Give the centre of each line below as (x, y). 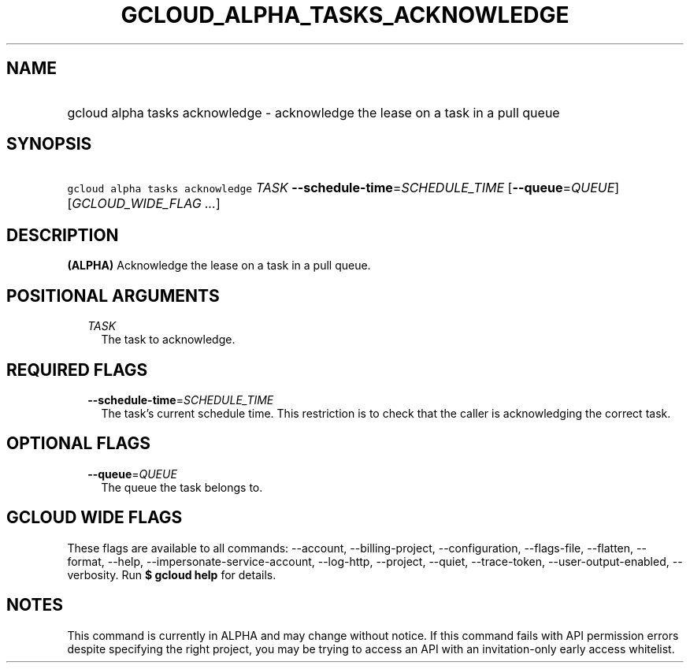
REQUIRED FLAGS (77, 370)
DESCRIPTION (63, 235)
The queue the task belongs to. (182, 487)
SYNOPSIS (49, 144)
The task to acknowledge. (168, 340)
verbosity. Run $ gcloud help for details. (172, 574)
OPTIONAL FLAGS (78, 444)
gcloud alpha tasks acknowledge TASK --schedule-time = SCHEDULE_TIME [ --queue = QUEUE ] (343, 188)
